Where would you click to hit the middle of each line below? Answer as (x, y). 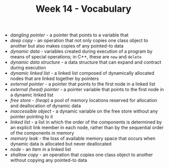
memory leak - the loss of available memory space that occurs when (83, 138)
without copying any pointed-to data (49, 160)
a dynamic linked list (32, 95)
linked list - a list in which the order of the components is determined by (86, 122)
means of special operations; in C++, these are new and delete (76, 57)
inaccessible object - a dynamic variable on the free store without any (84, 111)
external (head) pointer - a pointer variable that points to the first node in (87, 90)
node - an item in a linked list (40, 150)
